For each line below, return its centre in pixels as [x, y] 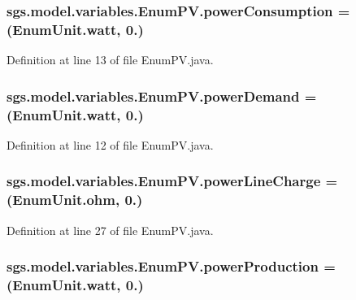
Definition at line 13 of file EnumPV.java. [110, 60]
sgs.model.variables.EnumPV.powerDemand [153, 96]
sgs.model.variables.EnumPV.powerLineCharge [164, 181]
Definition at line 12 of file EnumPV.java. [110, 144]
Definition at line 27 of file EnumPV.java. [110, 230]
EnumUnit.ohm [64, 200]
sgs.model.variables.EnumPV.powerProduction [163, 266]
